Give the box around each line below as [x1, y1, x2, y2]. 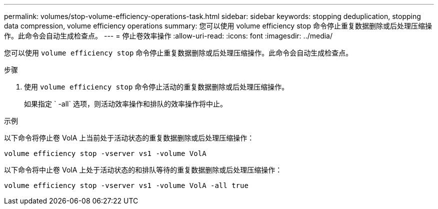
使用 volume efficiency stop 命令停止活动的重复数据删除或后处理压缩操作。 [24, 82, 289, 91]
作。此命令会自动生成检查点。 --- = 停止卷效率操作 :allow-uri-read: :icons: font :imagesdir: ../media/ [4, 31, 333, 40]
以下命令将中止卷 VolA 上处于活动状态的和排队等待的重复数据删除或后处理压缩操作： [4, 165, 282, 174]
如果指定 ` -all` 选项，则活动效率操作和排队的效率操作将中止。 [24, 99, 227, 108]
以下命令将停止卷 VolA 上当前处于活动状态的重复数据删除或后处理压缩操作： [4, 133, 254, 142]
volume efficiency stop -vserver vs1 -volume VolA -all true [4, 181, 248, 189]
